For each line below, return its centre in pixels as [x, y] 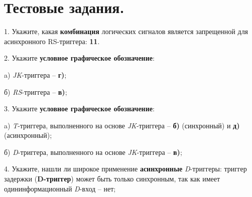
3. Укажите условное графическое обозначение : [79, 109]
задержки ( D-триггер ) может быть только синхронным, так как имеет [112, 179]
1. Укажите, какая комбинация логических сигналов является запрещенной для [126, 31]
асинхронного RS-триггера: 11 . [52, 41]
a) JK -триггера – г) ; [35, 74]
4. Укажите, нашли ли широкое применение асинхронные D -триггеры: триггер [125, 169]
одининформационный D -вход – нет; [60, 188]
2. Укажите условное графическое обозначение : [79, 58]
